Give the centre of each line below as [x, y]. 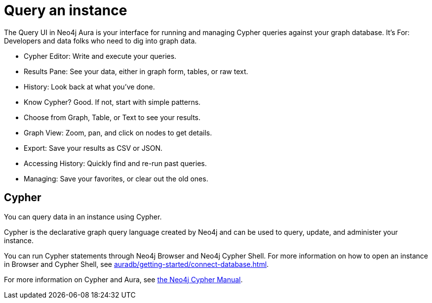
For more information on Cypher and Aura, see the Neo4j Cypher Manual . [123, 279]
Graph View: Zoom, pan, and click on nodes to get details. [118, 132]
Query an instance [66, 10]
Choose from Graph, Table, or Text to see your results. [112, 117]
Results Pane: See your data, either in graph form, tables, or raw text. [136, 71]
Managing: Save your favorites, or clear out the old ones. [116, 178]
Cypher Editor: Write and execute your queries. [100, 56]
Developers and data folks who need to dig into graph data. [100, 41]
